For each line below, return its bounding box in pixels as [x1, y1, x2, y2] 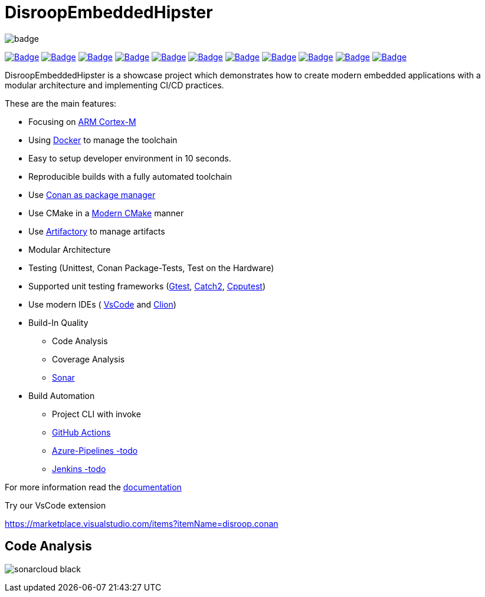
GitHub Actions [52, 427, 111, 437]
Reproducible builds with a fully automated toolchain [28, 171, 232, 182]
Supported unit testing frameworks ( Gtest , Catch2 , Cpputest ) [28, 281, 266, 291]
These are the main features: [5, 98, 117, 108]
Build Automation [28, 390, 95, 401]
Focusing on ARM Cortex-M [28, 116, 136, 127]
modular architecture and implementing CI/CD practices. [5, 80, 224, 90]
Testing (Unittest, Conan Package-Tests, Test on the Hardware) [28, 262, 274, 273]
